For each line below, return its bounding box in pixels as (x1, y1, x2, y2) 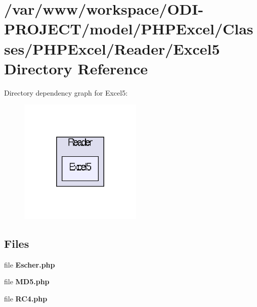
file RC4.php (4, 293, 48, 304)
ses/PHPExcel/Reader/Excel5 (4, 38, 220, 59)
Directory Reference (4, 58, 148, 78)
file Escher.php (4, 259, 55, 270)
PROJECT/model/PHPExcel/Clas (4, 18, 253, 39)
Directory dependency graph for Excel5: (4, 87, 128, 98)
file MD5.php (4, 276, 50, 287)
